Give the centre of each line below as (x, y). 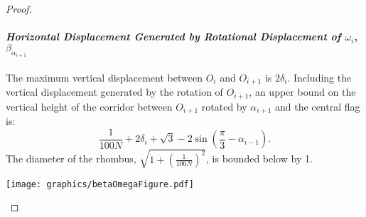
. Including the (319, 77)
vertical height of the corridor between (89, 106)
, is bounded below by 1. (259, 158)
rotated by (224, 106)
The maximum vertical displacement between (104, 77)
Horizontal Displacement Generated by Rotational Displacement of (173, 37)
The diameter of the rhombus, (71, 158)
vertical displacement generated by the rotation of (114, 92)
